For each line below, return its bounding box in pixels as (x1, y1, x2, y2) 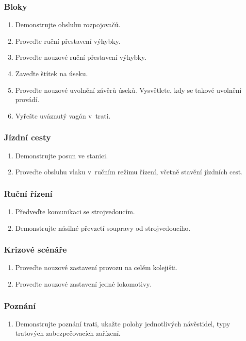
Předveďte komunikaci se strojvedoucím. (15, 206, 135, 216)
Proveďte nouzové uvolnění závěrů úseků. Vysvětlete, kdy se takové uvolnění (15, 85, 242, 95)
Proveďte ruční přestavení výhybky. (15, 35, 121, 46)
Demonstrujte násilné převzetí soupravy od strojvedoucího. (15, 222, 191, 233)
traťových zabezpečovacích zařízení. (15, 328, 121, 338)
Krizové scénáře (4, 243, 67, 256)
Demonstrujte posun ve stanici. (15, 150, 108, 160)
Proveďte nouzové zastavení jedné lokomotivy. (15, 279, 151, 289)
